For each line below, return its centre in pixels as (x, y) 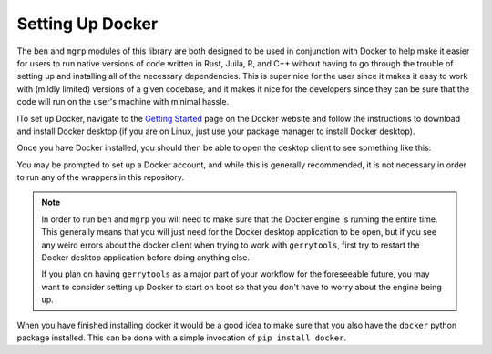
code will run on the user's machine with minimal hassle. (123, 102)
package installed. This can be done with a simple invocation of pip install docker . (181, 338)
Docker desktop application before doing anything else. (146, 258)
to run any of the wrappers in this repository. (100, 177)
